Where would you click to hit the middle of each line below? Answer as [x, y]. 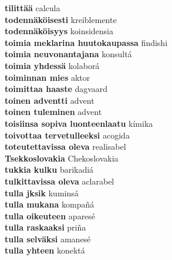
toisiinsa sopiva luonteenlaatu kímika [79, 123]
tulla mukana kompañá [50, 204]
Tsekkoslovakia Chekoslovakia [62, 158]
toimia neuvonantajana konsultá [68, 54]
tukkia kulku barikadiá [49, 170]
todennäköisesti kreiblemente [61, 19]
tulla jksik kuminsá [42, 192]
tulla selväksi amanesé [48, 238]
